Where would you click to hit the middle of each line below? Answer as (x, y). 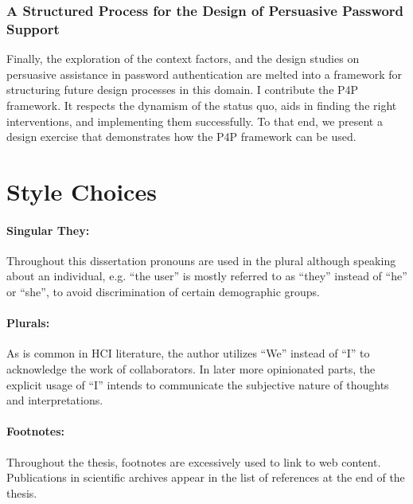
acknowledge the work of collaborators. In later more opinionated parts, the (191, 369)
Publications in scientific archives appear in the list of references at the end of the (206, 477)
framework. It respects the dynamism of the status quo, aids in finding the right (202, 105)
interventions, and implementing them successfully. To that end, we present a (195, 121)
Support (33, 28)
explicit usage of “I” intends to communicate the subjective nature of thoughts (198, 384)
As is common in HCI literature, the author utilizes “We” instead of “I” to (188, 353)
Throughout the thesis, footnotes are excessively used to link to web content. (194, 461)
